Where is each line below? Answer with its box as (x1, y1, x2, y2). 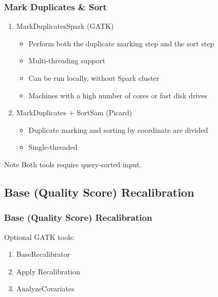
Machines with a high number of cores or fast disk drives (28, 90, 208, 100)
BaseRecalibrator (16, 249, 70, 259)
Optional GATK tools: (4, 231, 75, 242)
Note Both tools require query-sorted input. (4, 159, 142, 169)
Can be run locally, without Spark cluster (28, 73, 159, 83)
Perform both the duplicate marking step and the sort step (28, 38, 214, 48)
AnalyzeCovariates (16, 283, 75, 294)
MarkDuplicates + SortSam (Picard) (16, 107, 132, 118)
